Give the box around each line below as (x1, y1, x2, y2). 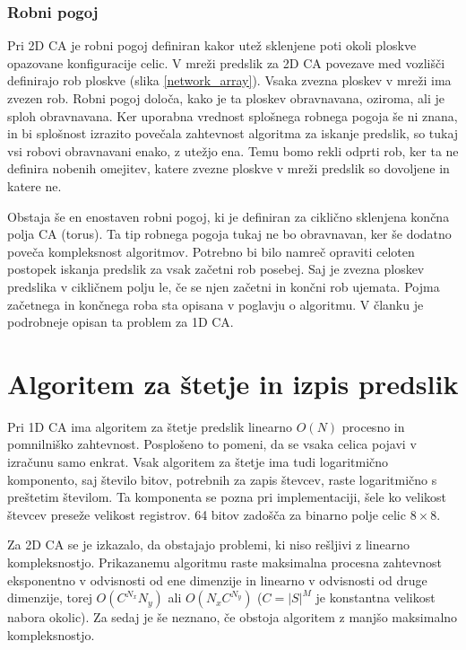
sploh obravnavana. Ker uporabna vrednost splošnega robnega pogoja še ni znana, (7, 106, 458, 125)
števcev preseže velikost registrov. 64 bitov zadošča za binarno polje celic (7, 505, 406, 523)
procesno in (341, 417, 405, 435)
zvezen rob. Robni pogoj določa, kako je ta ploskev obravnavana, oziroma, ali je (7, 89, 445, 107)
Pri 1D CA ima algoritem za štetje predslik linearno (7, 417, 293, 435)
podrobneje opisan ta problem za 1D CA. (7, 312, 234, 331)
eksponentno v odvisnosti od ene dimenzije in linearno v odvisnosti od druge (7, 570, 427, 589)
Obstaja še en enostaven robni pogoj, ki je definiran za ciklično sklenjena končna (7, 206, 450, 225)
